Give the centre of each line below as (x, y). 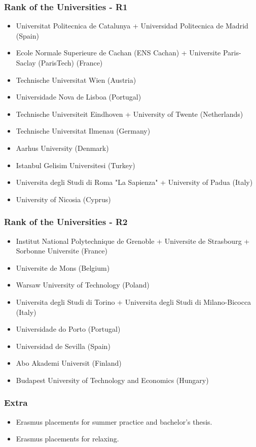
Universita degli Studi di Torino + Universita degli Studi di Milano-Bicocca (134, 301)
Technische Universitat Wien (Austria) (76, 79)
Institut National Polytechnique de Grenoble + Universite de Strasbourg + (133, 241)
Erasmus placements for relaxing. (67, 439)
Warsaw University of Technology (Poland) (83, 285)
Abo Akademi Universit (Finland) (69, 363)
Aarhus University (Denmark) (62, 148)
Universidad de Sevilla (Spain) (63, 346)
